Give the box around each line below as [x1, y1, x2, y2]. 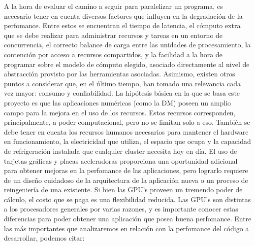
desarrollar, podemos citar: [4, 233, 85, 243]
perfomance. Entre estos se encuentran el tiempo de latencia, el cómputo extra [4, 20, 241, 31]
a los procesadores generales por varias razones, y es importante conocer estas [4, 204, 238, 214]
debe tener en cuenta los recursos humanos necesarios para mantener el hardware [4, 126, 249, 137]
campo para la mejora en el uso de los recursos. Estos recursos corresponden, [4, 107, 236, 117]
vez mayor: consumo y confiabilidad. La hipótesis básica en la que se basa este [4, 88, 240, 98]
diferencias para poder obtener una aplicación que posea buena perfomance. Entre [4, 213, 252, 224]
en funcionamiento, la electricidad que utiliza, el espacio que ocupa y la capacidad [4, 136, 251, 146]
